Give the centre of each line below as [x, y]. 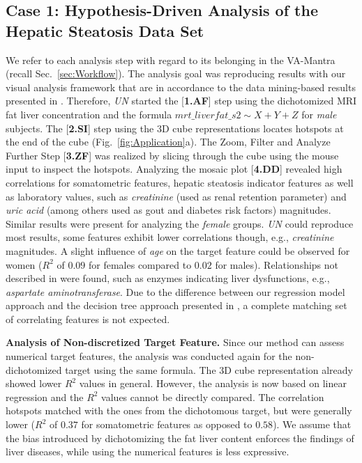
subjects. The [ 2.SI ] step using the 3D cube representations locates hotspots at [175, 128]
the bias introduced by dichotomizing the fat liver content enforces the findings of [180, 438]
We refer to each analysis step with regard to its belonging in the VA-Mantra [171, 60]
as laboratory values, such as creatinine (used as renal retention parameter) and [176, 196]
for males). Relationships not [277, 264]
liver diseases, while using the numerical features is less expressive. [148, 452]
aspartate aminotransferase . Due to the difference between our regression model [175, 291]
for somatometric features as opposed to [167, 424]
